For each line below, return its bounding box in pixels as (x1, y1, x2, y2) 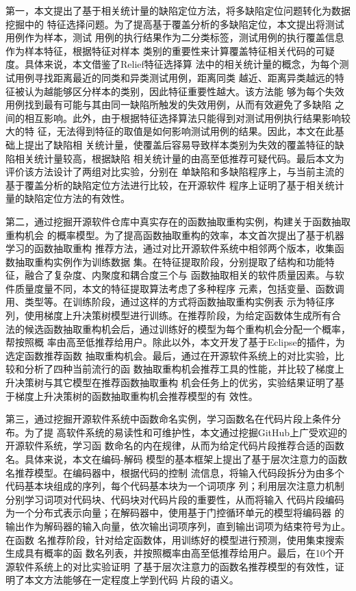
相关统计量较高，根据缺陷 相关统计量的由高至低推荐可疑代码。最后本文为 (14, 151, 344, 165)
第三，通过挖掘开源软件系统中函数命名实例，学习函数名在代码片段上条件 (5, 412, 331, 426)
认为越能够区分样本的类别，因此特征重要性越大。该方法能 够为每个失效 (24, 84, 344, 98)
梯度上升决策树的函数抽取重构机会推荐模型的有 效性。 (14, 388, 258, 403)
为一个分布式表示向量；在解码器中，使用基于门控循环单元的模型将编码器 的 (5, 505, 344, 520)
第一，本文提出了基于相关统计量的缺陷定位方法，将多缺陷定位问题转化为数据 (5, 3, 351, 17)
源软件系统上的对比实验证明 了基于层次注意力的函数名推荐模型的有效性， (5, 559, 335, 573)
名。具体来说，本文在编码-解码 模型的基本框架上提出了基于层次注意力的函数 (5, 452, 348, 466)
